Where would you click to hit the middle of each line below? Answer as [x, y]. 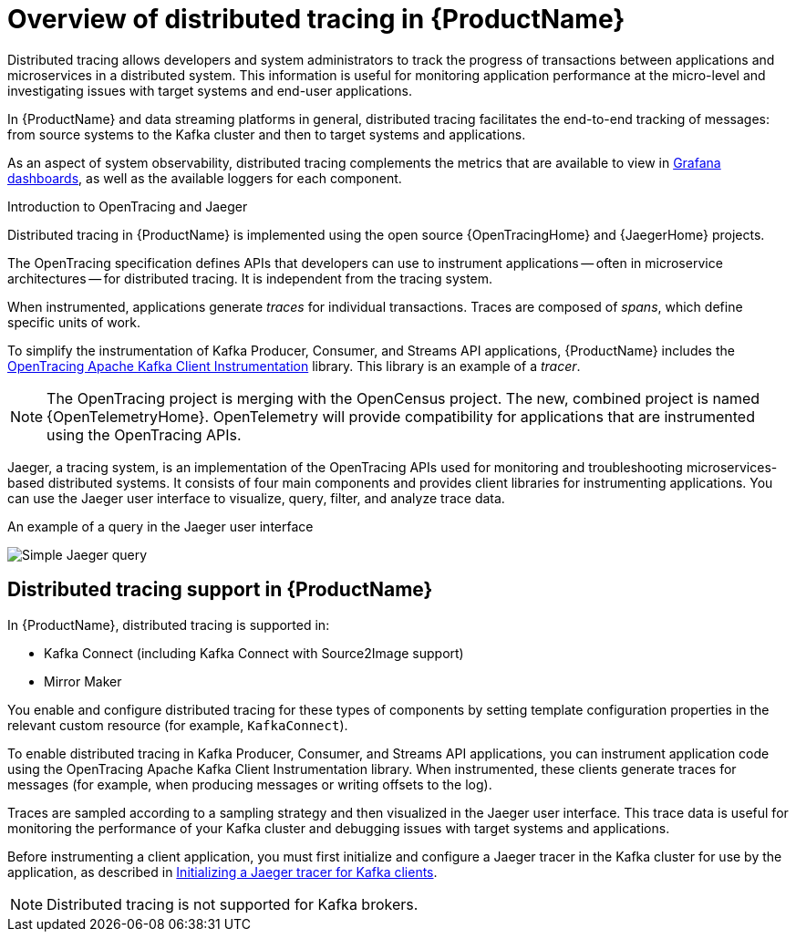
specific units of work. [74, 322]
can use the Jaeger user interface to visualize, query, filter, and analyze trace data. [256, 498]
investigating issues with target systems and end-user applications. [210, 90]
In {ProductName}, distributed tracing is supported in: [169, 624]
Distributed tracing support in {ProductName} [220, 590]
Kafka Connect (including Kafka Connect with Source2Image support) [254, 653]
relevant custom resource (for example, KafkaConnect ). [178, 725]
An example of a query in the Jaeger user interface [160, 526]
